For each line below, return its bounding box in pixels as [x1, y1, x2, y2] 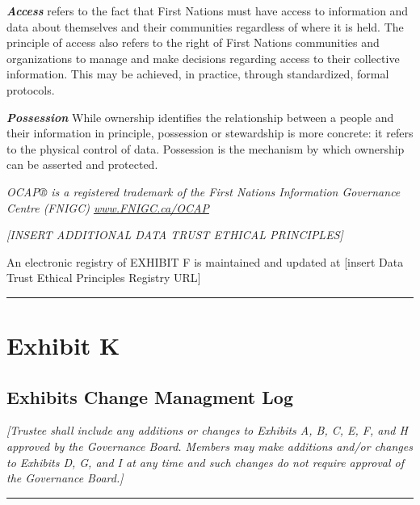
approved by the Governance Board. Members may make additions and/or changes [6, 438, 413, 455]
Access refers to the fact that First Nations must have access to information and [6, 2, 409, 19]
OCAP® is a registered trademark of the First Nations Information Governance [6, 183, 401, 200]
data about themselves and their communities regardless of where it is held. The [6, 18, 404, 35]
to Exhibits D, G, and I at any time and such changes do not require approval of [6, 453, 405, 470]
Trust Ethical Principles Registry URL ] [6, 269, 201, 286]
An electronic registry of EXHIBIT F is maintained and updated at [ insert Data [6, 253, 404, 270]
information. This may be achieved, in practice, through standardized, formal [6, 65, 389, 82]
